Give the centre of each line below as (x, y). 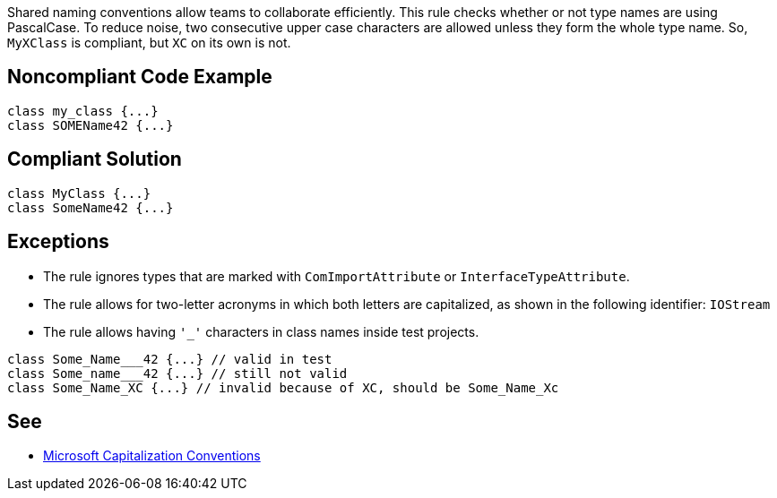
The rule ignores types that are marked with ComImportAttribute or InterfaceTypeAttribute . (337, 276)
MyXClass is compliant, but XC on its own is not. (149, 43)
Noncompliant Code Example (140, 77)
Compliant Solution (95, 159)
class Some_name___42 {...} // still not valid (177, 373)
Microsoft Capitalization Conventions (152, 456)
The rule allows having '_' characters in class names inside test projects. (261, 331)
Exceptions (58, 242)
